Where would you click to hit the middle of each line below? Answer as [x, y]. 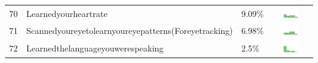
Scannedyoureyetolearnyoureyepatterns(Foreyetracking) [130, 31]
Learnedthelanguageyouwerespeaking [95, 48]
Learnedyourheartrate [67, 13]
